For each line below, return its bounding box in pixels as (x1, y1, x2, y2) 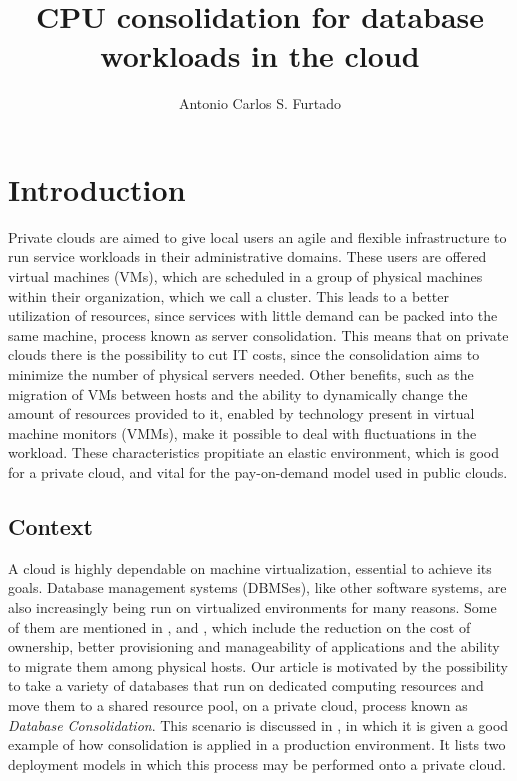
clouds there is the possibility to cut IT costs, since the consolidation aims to (8, 344, 480, 365)
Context (8, 510, 93, 541)
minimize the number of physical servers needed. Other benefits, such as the (8, 364, 474, 384)
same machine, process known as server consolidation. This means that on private (8, 324, 509, 345)
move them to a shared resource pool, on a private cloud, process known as (8, 694, 468, 715)
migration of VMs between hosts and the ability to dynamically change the (8, 383, 468, 404)
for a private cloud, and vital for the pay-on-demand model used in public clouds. (8, 461, 508, 482)
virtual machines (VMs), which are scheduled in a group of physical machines (8, 266, 483, 287)
